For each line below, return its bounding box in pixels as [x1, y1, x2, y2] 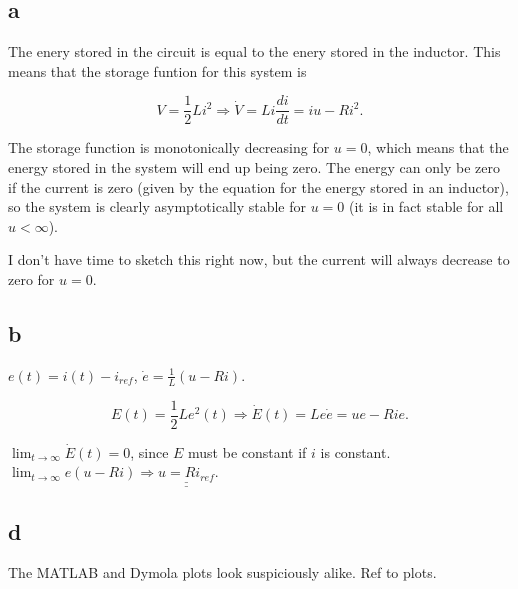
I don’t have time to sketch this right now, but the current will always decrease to [8, 249, 510, 270]
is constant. [320, 441, 391, 462]
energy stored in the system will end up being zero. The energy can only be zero [8, 157, 500, 178]
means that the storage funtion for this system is [8, 60, 307, 81]
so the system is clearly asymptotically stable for [8, 196, 307, 217]
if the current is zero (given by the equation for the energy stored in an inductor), [8, 176, 509, 197]
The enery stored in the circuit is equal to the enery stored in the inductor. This [8, 41, 501, 62]
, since [130, 441, 169, 462]
